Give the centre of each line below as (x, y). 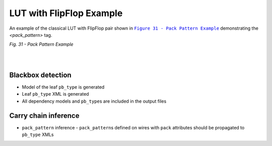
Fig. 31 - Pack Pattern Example (41, 44)
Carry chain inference (44, 116)
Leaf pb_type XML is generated (55, 94)
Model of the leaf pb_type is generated (63, 87)
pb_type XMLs (38, 135)
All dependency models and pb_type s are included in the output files (94, 101)
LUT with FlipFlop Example (66, 13)
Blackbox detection (40, 75)
